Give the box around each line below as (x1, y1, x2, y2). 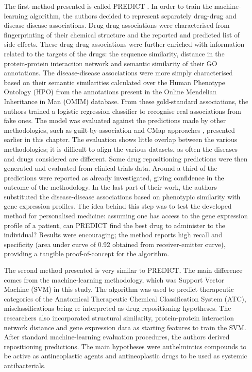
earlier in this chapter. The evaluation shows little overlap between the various (4, 134, 237, 144)
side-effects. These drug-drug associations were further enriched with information (4, 39, 245, 49)
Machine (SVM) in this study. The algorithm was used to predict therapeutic (4, 284, 234, 294)
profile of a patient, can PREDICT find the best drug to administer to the (4, 220, 225, 230)
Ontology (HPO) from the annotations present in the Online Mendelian (4, 87, 217, 97)
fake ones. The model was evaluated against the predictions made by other (4, 115, 226, 125)
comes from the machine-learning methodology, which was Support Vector (4, 274, 224, 284)
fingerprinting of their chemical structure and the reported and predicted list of (4, 29, 240, 39)
